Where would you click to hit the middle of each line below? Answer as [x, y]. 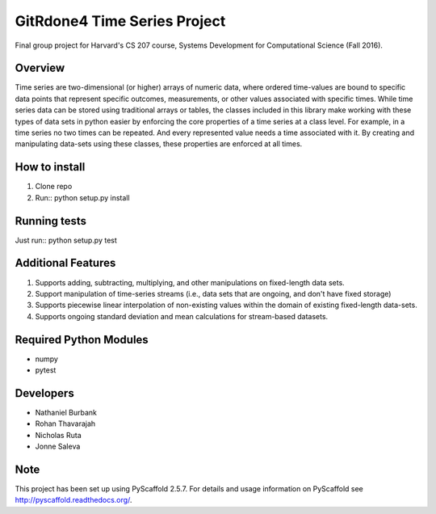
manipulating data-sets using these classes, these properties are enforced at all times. [159, 144]
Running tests [51, 221]
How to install [50, 167]
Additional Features [65, 263]
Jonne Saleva [58, 447]
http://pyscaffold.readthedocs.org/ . [73, 500]
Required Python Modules [82, 339]
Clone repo [54, 187]
